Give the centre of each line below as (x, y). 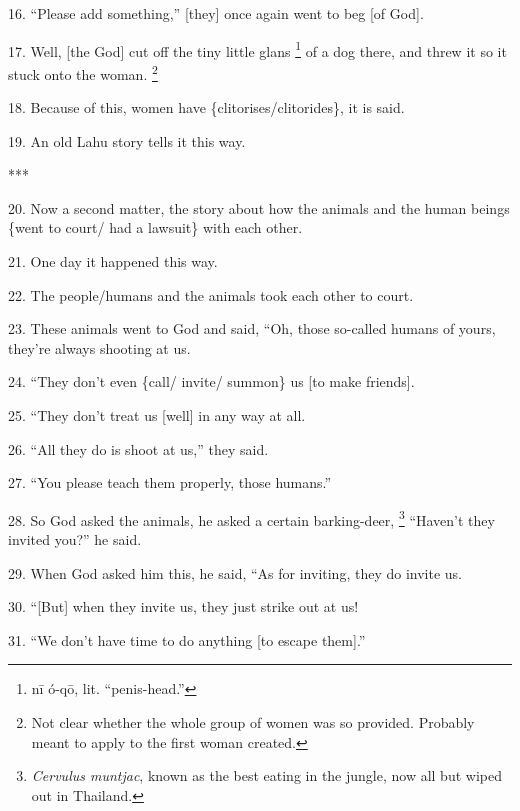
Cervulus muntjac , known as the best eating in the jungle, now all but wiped (266, 775)
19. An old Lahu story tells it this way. (127, 140)
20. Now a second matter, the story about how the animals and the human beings (259, 207)
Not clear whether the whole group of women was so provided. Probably (253, 722)
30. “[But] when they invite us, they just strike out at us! (183, 606)
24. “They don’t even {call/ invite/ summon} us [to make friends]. (211, 381)
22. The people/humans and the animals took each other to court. (211, 294)
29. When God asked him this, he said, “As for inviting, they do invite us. (235, 572)
